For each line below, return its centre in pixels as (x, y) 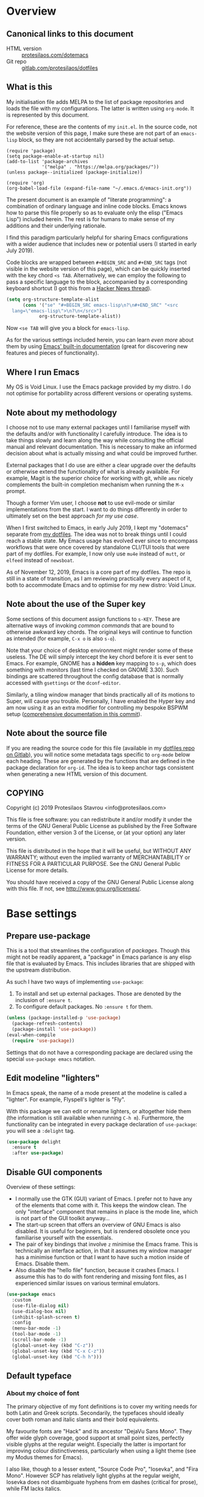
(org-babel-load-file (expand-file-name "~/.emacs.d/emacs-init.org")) (99, 188)
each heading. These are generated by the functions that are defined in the (100, 761)
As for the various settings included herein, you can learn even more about (100, 340)
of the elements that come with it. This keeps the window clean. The (101, 1205)
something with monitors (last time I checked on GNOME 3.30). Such (93, 670)
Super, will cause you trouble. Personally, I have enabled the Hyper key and (101, 701)
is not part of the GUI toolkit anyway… (62, 1218)
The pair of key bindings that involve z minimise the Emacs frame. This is (107, 1244)
